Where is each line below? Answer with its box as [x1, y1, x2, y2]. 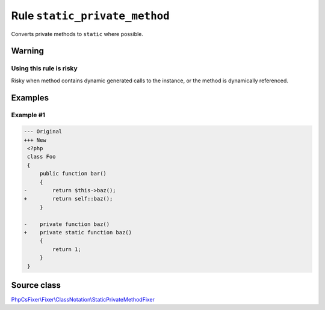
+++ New [23, 136, 46, 144]
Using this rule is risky [11, 64, 78, 73]
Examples [11, 93, 49, 103]
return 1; [52, 246, 81, 252]
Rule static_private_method [11, 9, 170, 22]
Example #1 [11, 111, 45, 120]
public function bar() [39, 170, 107, 177]
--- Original [23, 128, 63, 135]
